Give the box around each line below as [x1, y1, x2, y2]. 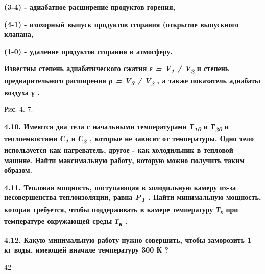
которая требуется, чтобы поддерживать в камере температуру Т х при [4, 203, 238, 216]
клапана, [4, 29, 34, 39]
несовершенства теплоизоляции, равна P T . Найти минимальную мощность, [4, 192, 261, 204]
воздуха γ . [4, 86, 40, 97]
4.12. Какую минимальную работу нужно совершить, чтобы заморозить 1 [4, 234, 252, 245]
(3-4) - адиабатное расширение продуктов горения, [4, 2, 176, 12]
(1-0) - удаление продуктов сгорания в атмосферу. [4, 45, 173, 56]
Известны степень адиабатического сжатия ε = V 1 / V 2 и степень [4, 63, 229, 76]
